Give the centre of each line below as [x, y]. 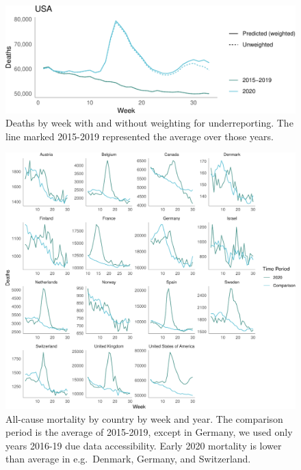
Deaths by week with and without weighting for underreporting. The [149, 123]
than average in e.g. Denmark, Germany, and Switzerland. [128, 459]
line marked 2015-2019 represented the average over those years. [140, 136]
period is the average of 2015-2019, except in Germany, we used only [149, 432]
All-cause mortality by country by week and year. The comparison [144, 418]
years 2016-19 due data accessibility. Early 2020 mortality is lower [144, 445]
